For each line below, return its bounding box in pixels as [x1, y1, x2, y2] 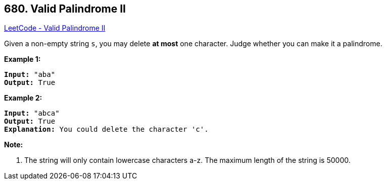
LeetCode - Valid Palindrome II [4, 24, 106, 33]
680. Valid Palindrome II [4, 3, 126, 15]
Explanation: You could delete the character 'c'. [4, 125, 209, 134]
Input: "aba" [4, 70, 56, 79]
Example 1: [4, 55, 41, 64]
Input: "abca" [4, 109, 60, 118]
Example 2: [4, 94, 42, 103]
